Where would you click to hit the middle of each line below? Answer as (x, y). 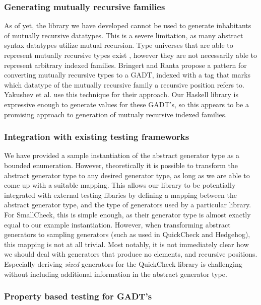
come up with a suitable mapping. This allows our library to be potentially (120, 185)
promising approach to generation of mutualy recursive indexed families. (116, 114)
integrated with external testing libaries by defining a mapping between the (120, 195)
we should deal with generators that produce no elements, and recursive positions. (131, 254)
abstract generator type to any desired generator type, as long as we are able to (127, 175)
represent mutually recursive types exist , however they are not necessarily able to (130, 55)
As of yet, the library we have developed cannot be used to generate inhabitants (128, 25)
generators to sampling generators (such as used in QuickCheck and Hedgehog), (127, 234)
